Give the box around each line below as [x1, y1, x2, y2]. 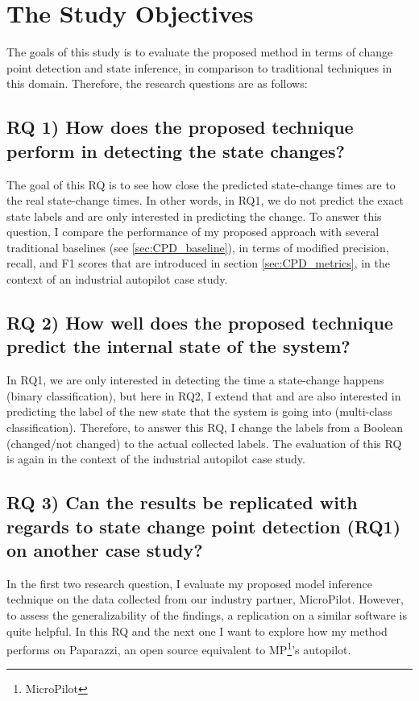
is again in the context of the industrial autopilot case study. [6, 450, 305, 467]
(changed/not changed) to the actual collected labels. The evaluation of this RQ [6, 434, 402, 451]
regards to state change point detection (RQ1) [6, 513, 401, 538]
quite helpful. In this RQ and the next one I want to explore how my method [6, 622, 388, 639]
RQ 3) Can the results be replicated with [6, 490, 358, 515]
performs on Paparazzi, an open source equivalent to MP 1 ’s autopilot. [6, 639, 351, 657]
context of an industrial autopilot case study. [6, 271, 228, 288]
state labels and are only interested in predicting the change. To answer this [6, 207, 382, 224]
